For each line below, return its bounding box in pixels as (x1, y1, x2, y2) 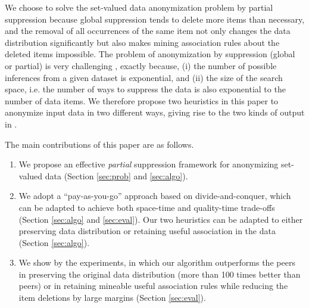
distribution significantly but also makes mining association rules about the (5, 36, 280, 48)
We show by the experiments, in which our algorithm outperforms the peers (18, 256, 295, 269)
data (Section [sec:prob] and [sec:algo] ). (45, 169, 188, 182)
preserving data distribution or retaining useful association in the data (18, 225, 276, 237)
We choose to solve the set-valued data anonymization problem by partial (5, 1, 273, 13)
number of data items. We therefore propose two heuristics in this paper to (5, 94, 279, 107)
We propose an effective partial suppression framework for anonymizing (18, 158, 279, 170)
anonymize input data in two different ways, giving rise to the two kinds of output (5, 106, 305, 119)
